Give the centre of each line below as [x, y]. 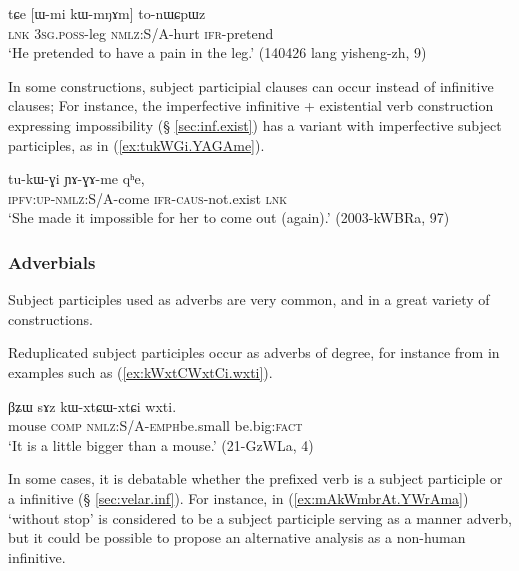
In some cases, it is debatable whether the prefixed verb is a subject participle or [255, 478]
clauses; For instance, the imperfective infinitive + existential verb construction [251, 105]
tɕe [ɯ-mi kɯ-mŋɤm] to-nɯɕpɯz [107, 13]
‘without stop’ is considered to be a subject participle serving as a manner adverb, [260, 517]
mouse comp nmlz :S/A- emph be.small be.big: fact [155, 425]
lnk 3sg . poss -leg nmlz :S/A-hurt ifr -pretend [141, 32]
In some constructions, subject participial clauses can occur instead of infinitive [251, 85]
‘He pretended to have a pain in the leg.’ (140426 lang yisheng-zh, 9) [217, 52]
